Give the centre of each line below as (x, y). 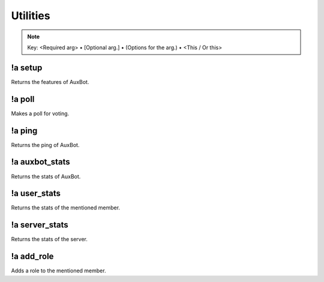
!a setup (27, 67)
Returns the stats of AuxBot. (46, 176)
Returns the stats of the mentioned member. (65, 208)
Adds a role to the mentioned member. (58, 271)
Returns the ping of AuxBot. (45, 145)
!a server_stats (40, 225)
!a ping (24, 130)
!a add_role (32, 256)
